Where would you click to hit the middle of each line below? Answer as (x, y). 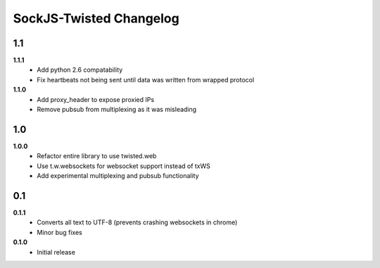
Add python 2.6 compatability (80, 70)
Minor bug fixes (59, 232)
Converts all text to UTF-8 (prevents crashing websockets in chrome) (137, 222)
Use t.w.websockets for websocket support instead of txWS (124, 166)
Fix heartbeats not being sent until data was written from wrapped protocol (146, 79)
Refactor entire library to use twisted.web (97, 156)
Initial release (56, 252)
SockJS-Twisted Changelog (96, 18)
